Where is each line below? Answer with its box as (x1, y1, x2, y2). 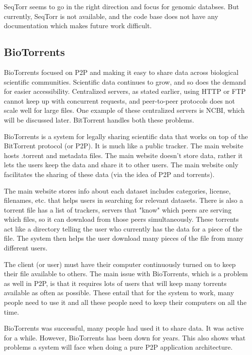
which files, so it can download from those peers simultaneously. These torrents (4, 214, 239, 224)
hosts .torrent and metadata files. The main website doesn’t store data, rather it (4, 150, 243, 160)
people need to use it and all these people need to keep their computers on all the (4, 297, 247, 307)
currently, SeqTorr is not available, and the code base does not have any (4, 11, 218, 21)
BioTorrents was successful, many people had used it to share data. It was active (4, 323, 244, 333)
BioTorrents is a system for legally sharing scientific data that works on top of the (4, 131, 248, 141)
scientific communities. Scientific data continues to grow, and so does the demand (4, 76, 246, 87)
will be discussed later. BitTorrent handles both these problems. (4, 114, 194, 124)
